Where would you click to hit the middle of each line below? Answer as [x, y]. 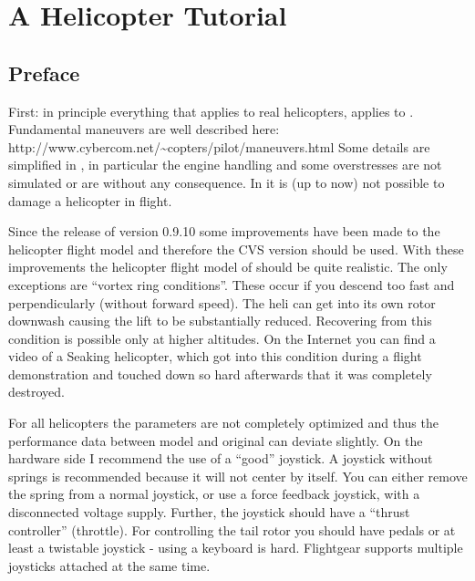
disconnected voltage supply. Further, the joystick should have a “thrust [209, 512]
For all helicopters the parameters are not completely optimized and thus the [223, 423]
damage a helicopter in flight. [90, 200]
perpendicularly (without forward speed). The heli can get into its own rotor [222, 302]
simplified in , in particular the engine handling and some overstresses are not [225, 165]
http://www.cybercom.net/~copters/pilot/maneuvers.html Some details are [219, 146]
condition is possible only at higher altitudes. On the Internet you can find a [222, 338]
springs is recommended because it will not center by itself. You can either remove [238, 476]
